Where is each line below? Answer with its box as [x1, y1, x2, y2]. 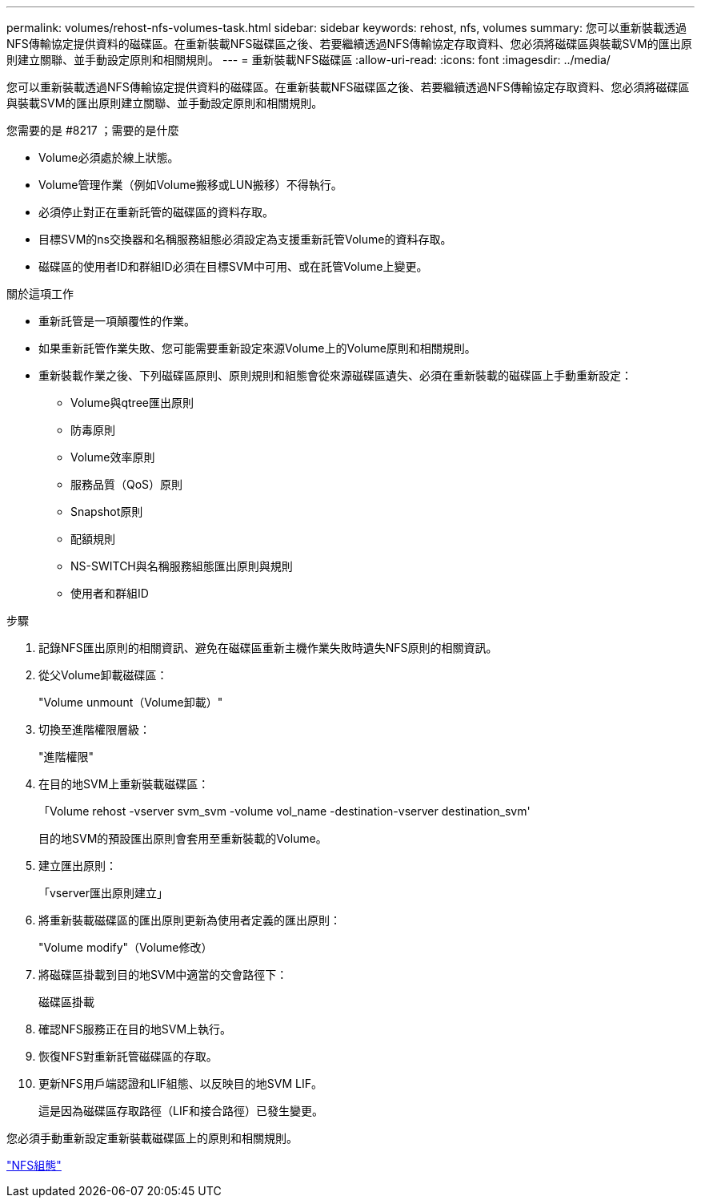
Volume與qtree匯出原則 [70, 396, 194, 409]
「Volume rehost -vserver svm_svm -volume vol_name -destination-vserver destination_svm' [38, 804, 531, 818]
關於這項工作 [6, 287, 74, 300]
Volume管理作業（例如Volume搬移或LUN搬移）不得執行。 [38, 178, 342, 191]
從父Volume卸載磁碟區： [38, 668, 168, 682]
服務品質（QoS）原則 [70, 477, 183, 491]
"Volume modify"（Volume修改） [38, 940, 213, 954]
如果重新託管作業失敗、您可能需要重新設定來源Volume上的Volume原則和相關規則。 [38, 341, 476, 355]
